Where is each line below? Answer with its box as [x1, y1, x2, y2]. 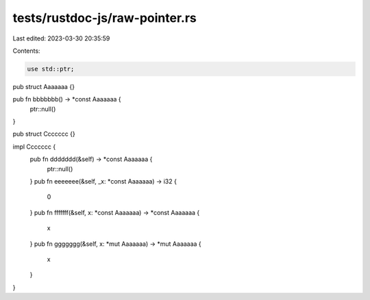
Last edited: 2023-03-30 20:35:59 [12, 34, 110, 42]
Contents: [12, 47, 40, 55]
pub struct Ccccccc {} [12, 130, 75, 138]
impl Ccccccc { [12, 142, 56, 151]
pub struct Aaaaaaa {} [12, 82, 75, 90]
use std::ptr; [27, 65, 75, 73]
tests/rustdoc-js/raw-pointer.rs [12, 10, 197, 25]
